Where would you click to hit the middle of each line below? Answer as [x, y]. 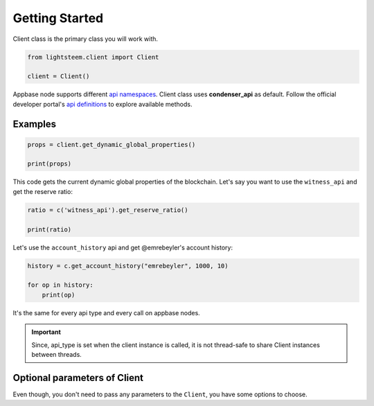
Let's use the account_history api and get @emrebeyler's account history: [123, 247]
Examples [35, 124]
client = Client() [59, 77]
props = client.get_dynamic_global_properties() [112, 144]
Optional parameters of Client [78, 378]
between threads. [57, 354]
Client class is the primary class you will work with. [86, 39]
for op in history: [60, 285]
